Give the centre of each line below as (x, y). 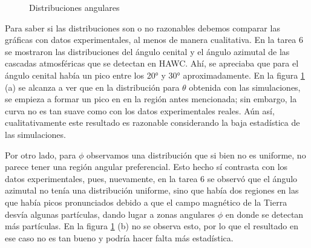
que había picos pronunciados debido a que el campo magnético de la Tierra (146, 202)
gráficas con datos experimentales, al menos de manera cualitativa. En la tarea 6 (154, 40)
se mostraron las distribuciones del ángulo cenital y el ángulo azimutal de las (147, 51)
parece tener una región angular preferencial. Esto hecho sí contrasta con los (146, 167)
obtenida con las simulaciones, (245, 87)
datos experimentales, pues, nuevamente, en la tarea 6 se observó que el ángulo (151, 178)
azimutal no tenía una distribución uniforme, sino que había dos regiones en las (152, 190)
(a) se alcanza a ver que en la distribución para (92, 87)
